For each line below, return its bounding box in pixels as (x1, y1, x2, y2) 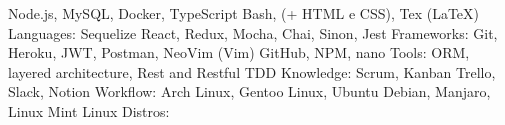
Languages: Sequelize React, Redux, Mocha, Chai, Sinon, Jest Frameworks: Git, (8, 22, 498, 43)
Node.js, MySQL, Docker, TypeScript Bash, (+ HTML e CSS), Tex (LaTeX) (8, 3, 480, 23)
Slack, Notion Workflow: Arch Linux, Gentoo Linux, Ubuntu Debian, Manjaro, (8, 81, 491, 102)
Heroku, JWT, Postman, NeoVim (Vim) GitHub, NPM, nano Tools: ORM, (8, 42, 470, 63)
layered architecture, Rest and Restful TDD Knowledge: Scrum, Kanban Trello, (8, 61, 496, 82)
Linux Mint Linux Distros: (8, 100, 170, 121)
